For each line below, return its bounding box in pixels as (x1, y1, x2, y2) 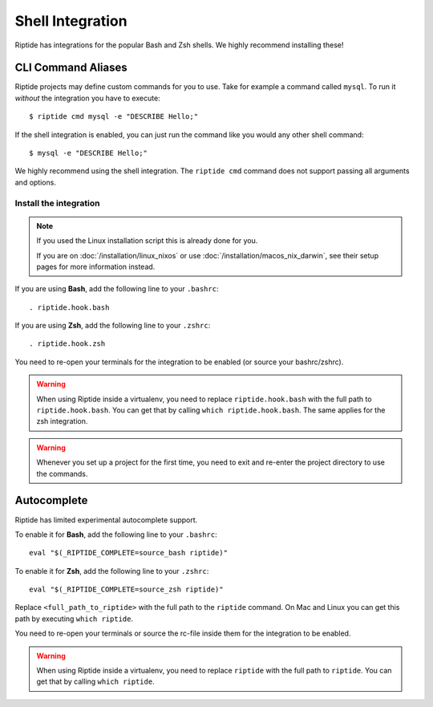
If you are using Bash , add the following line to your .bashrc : (14, 284, 219, 294)
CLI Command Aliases (14, 61, 127, 75)
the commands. (36, 469, 88, 478)
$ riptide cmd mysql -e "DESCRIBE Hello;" (29, 112, 199, 121)
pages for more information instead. (36, 262, 156, 271)
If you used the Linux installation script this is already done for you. (36, 236, 258, 246)
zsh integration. (36, 416, 88, 426)
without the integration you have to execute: (14, 93, 160, 103)
